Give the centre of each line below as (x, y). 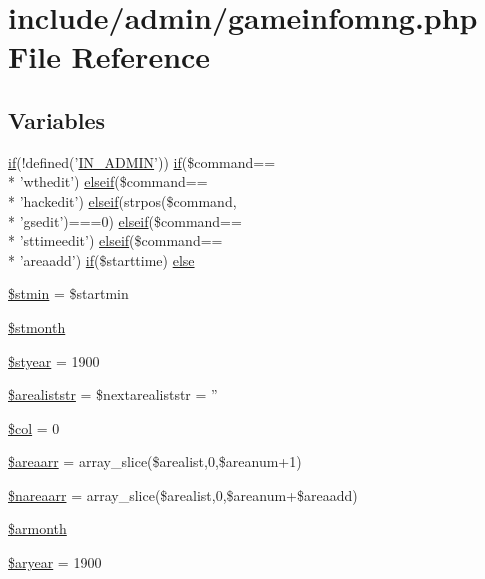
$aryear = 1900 (55, 562)
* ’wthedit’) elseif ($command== (108, 181)
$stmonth (37, 326)
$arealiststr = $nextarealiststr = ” (113, 394)
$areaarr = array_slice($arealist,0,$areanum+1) (155, 461)
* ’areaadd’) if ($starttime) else (101, 259)
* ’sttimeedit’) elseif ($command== (115, 240)
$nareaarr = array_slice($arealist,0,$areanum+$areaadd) (183, 494)
